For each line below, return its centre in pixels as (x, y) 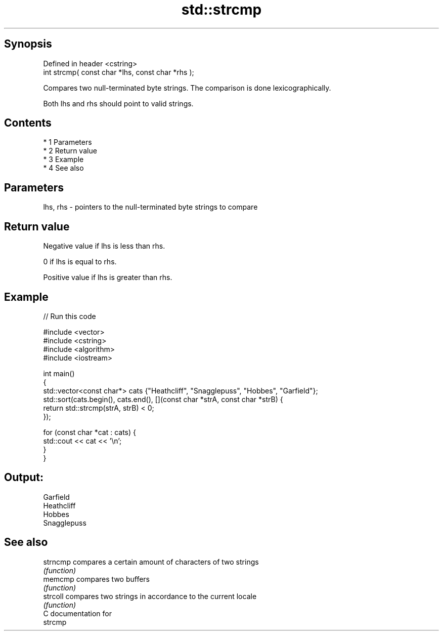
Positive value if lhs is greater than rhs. (108, 277)
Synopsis (28, 44)
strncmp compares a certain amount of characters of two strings (151, 562)
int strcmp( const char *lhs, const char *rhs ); (119, 72)
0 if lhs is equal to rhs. (80, 262)
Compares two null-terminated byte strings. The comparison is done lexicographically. (187, 88)
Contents (28, 123)
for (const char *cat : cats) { (90, 432)
